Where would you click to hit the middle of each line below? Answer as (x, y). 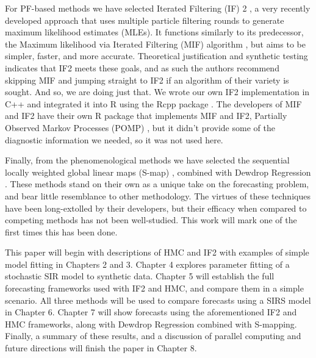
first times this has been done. (61, 231)
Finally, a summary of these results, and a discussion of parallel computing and (153, 336)
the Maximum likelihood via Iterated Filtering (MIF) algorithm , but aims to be (155, 44)
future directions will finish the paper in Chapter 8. (101, 348)
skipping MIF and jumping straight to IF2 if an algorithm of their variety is (147, 80)
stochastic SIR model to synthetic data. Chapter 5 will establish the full (140, 276)
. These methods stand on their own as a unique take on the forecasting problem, (157, 184)
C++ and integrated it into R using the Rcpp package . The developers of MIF (153, 103)
